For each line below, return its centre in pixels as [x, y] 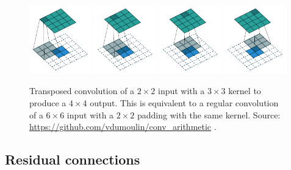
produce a [48, 103]
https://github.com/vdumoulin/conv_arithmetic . [123, 127]
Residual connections [73, 159]
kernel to [245, 91]
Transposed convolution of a [82, 91]
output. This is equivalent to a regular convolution [184, 103]
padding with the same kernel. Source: [209, 114]
